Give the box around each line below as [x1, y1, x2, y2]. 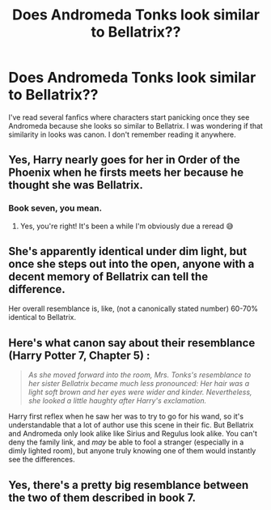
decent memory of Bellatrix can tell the [8, 270, 209, 284]
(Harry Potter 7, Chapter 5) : [8, 348, 150, 362]
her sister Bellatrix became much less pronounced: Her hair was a [28, 379, 249, 389]
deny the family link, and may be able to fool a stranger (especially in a [8, 437, 244, 447]
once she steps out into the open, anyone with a [8, 257, 255, 271]
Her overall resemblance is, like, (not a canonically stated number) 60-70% [8, 304, 259, 313]
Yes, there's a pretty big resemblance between [8, 478, 249, 491]
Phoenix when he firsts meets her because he [8, 166, 244, 180]
